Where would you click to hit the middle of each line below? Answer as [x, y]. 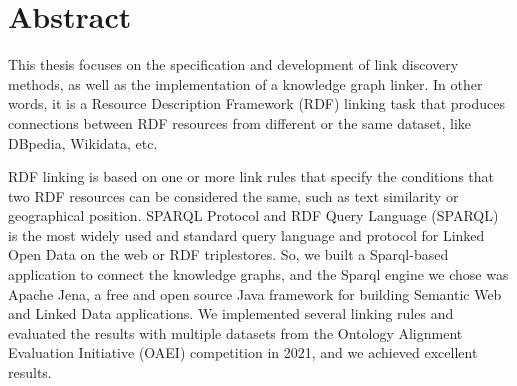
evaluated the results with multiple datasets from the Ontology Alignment [235, 332]
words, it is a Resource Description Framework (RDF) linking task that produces [256, 103]
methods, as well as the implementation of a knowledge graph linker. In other [245, 83]
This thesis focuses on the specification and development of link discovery [233, 64]
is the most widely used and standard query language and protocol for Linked [246, 234]
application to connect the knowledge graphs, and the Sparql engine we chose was [258, 274]
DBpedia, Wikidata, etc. [83, 142]
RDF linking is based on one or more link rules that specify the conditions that [251, 176]
